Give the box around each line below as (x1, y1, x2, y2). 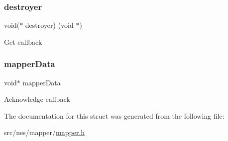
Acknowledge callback (4, 94, 70, 104)
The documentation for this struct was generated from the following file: (4, 110, 225, 121)
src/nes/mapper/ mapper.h (4, 127, 85, 138)
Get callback (4, 36, 42, 47)
